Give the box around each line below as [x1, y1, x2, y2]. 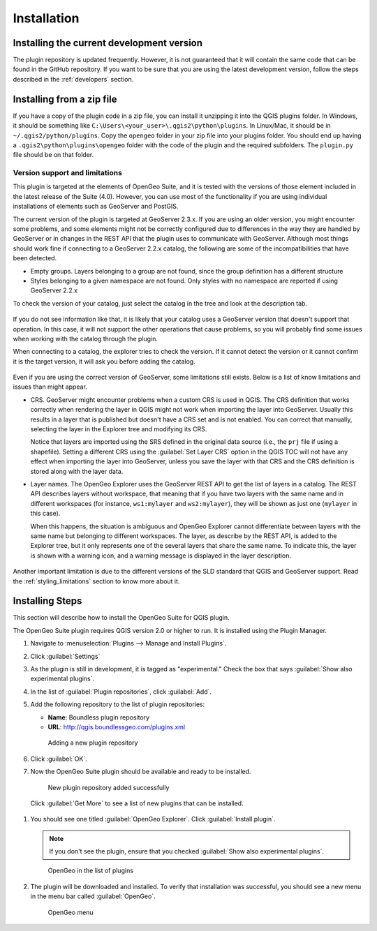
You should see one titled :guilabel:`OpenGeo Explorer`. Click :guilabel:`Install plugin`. [30, 815, 276, 824]
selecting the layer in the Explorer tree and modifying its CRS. [30, 425, 207, 433]
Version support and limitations [13, 168, 122, 178]
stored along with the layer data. [30, 467, 124, 475]
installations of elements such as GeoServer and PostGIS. [13, 202, 179, 211]
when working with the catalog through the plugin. [13, 334, 158, 343]
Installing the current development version [13, 37, 202, 49]
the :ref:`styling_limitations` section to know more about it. [13, 576, 180, 586]
